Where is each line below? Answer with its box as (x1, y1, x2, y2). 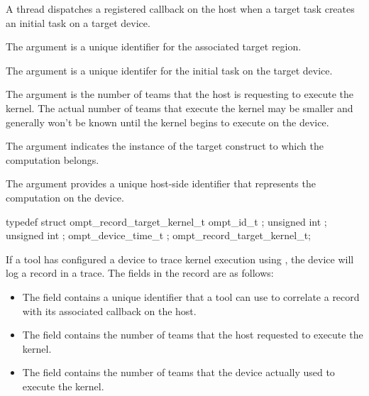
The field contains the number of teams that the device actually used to (22, 365, 335, 380)
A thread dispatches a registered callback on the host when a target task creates (6, 1, 355, 16)
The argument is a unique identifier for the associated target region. (6, 39, 302, 54)
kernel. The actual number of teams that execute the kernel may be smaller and (6, 100, 353, 115)
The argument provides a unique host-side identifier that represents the (6, 176, 316, 191)
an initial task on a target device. (6, 15, 150, 30)
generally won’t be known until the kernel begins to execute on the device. (6, 114, 329, 129)
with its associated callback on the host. (22, 303, 197, 318)
